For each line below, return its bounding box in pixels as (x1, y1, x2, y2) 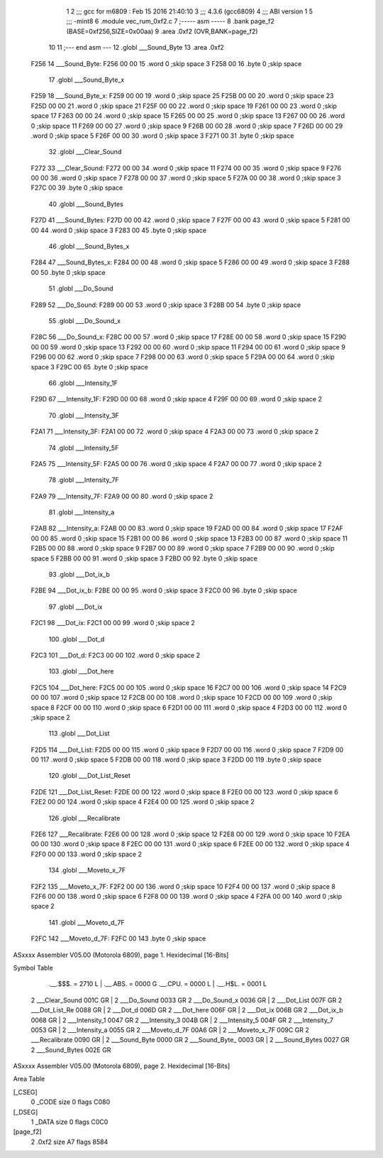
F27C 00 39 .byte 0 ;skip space (30, 183, 123, 192)
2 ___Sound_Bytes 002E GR (30, 1045, 111, 1054)
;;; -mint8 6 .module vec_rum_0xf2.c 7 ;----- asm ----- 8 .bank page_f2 (66, 17, 274, 26)
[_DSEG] (13, 1108, 38, 1116)
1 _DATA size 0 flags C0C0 (30, 1118, 109, 1126)
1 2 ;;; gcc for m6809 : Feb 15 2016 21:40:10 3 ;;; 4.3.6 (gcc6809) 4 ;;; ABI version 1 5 (66, 7, 313, 16)
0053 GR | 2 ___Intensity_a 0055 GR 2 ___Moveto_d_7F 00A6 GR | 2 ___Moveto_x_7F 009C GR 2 (30, 1025, 310, 1034)
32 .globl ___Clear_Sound (48, 148, 122, 156)
